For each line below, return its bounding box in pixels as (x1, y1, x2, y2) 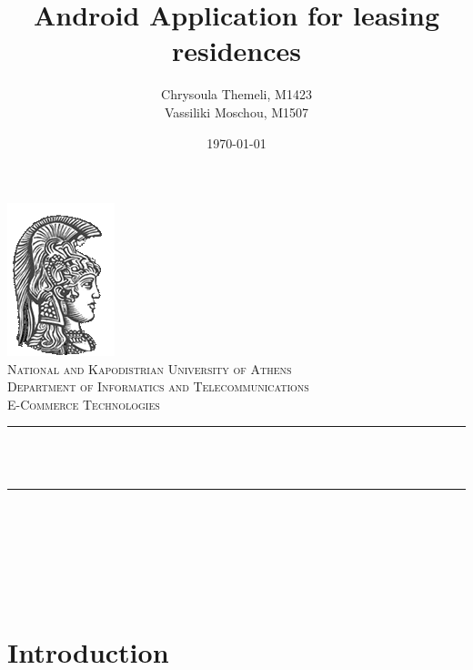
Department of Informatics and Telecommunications (7, 377, 309, 396)
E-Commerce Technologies (7, 394, 160, 413)
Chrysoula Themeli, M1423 (161, 85, 312, 104)
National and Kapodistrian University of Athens (7, 359, 292, 378)
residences (172, 32, 301, 69)
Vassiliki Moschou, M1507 (164, 102, 309, 121)
